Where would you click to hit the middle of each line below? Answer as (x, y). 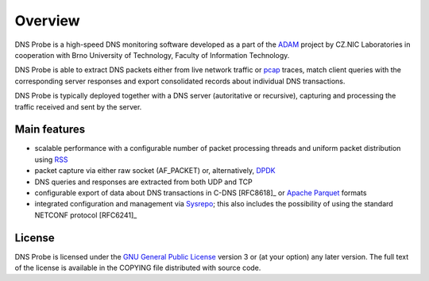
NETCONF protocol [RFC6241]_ (86, 215)
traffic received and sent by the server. (78, 106)
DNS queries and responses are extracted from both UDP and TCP (144, 182)
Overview (47, 21)
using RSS (51, 160)
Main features (50, 130)
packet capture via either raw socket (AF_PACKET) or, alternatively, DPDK (155, 171)
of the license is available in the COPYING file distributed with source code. (138, 268)
